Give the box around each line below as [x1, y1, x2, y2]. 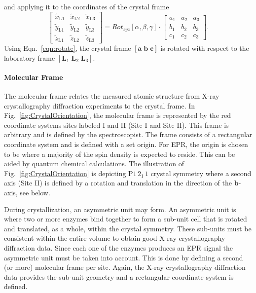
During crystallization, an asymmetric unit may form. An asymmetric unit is [4, 204, 236, 214]
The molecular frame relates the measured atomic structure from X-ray [4, 91, 219, 101]
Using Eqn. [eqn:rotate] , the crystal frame [4, 43, 131, 53]
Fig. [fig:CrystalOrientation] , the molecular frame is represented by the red [4, 110, 231, 120]
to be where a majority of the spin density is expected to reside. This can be [4, 148, 235, 159]
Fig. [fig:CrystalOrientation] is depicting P [4, 168, 133, 178]
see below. [20, 187, 50, 197]
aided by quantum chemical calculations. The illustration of [4, 158, 184, 169]
